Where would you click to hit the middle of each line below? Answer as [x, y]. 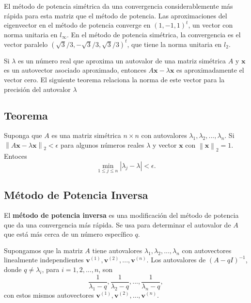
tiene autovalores [117, 250]
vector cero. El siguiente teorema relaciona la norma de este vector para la [114, 80]
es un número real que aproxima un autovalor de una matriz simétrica [122, 60]
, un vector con [211, 25]
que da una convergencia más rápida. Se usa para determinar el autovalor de [118, 224]
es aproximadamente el [210, 70]
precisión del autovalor [37, 89]
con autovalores [164, 135]
